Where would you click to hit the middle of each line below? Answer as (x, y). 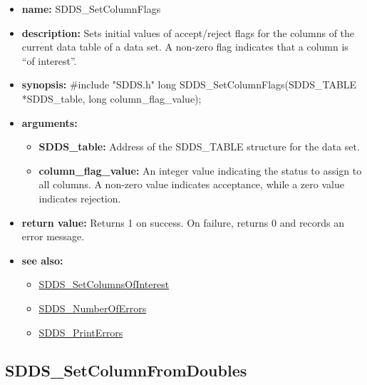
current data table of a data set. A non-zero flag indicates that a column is (185, 47)
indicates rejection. (80, 198)
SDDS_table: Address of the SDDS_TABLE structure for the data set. (199, 147)
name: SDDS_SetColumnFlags (91, 9)
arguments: (50, 122)
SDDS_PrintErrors (81, 332)
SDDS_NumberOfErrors (93, 308)
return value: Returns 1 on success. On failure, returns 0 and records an (183, 222)
